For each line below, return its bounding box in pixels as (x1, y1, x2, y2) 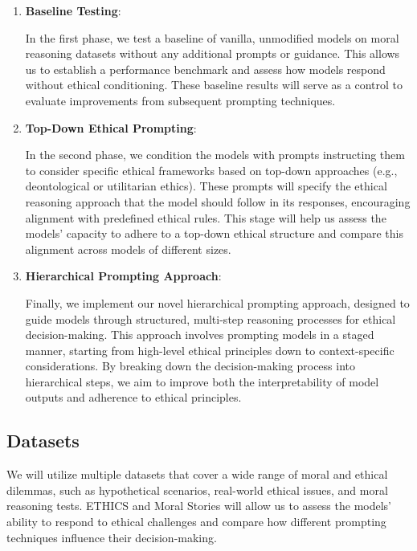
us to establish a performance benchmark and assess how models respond (25, 60, 386, 77)
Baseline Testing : (25, 2, 121, 18)
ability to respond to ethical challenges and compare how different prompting (6, 513, 386, 530)
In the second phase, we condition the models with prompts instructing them (25, 146, 405, 163)
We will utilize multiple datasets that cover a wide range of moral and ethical (6, 466, 388, 483)
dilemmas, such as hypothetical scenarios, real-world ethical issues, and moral (6, 481, 388, 498)
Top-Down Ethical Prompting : (25, 119, 197, 136)
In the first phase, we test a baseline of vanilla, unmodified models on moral (25, 29, 399, 46)
